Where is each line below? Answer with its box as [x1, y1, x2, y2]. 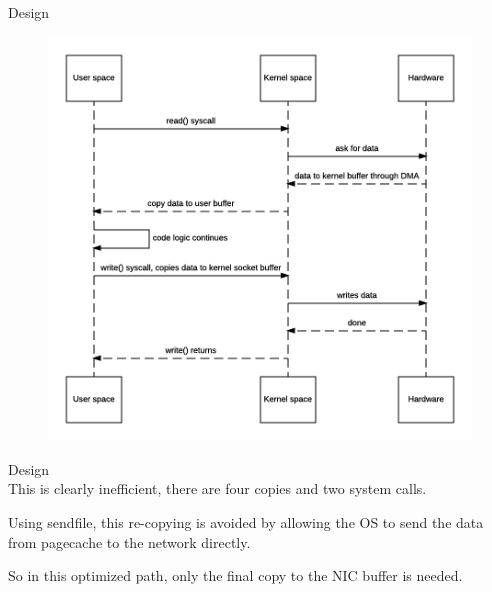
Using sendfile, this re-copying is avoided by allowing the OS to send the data [8, 512, 484, 533]
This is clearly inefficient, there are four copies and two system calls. [8, 478, 427, 499]
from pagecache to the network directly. [8, 531, 251, 552]
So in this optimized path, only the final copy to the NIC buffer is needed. [8, 565, 463, 586]
